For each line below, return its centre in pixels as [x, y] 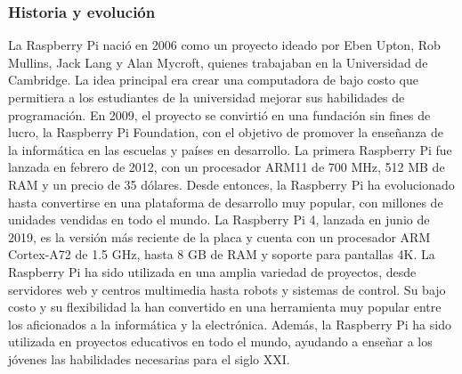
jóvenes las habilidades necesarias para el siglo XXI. [149, 358]
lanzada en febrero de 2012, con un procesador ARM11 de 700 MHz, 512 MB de [227, 167]
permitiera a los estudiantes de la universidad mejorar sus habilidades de [207, 97]
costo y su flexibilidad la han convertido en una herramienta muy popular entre [225, 307]
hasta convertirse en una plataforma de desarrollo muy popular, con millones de [226, 202]
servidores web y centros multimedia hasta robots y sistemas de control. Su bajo [227, 289]
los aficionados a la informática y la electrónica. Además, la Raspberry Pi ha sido [230, 324]
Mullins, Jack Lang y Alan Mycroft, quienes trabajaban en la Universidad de [218, 62]
